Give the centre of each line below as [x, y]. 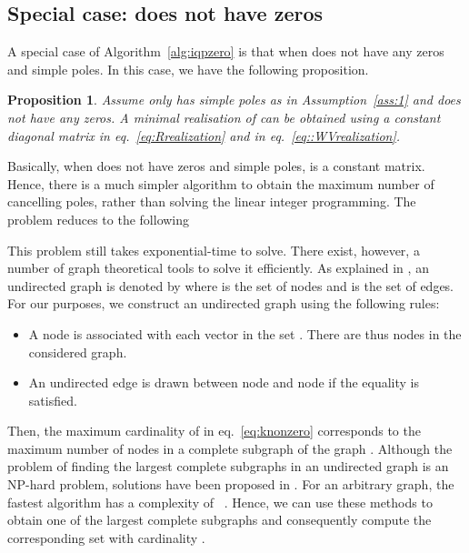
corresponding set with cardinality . [106, 537]
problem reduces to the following [99, 219]
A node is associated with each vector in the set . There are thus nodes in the [245, 333]
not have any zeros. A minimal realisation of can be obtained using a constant [224, 117]
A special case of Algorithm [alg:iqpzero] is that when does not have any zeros [226, 51]
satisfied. [53, 400]
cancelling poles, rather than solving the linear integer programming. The [212, 201]
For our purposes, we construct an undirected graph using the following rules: [224, 303]
